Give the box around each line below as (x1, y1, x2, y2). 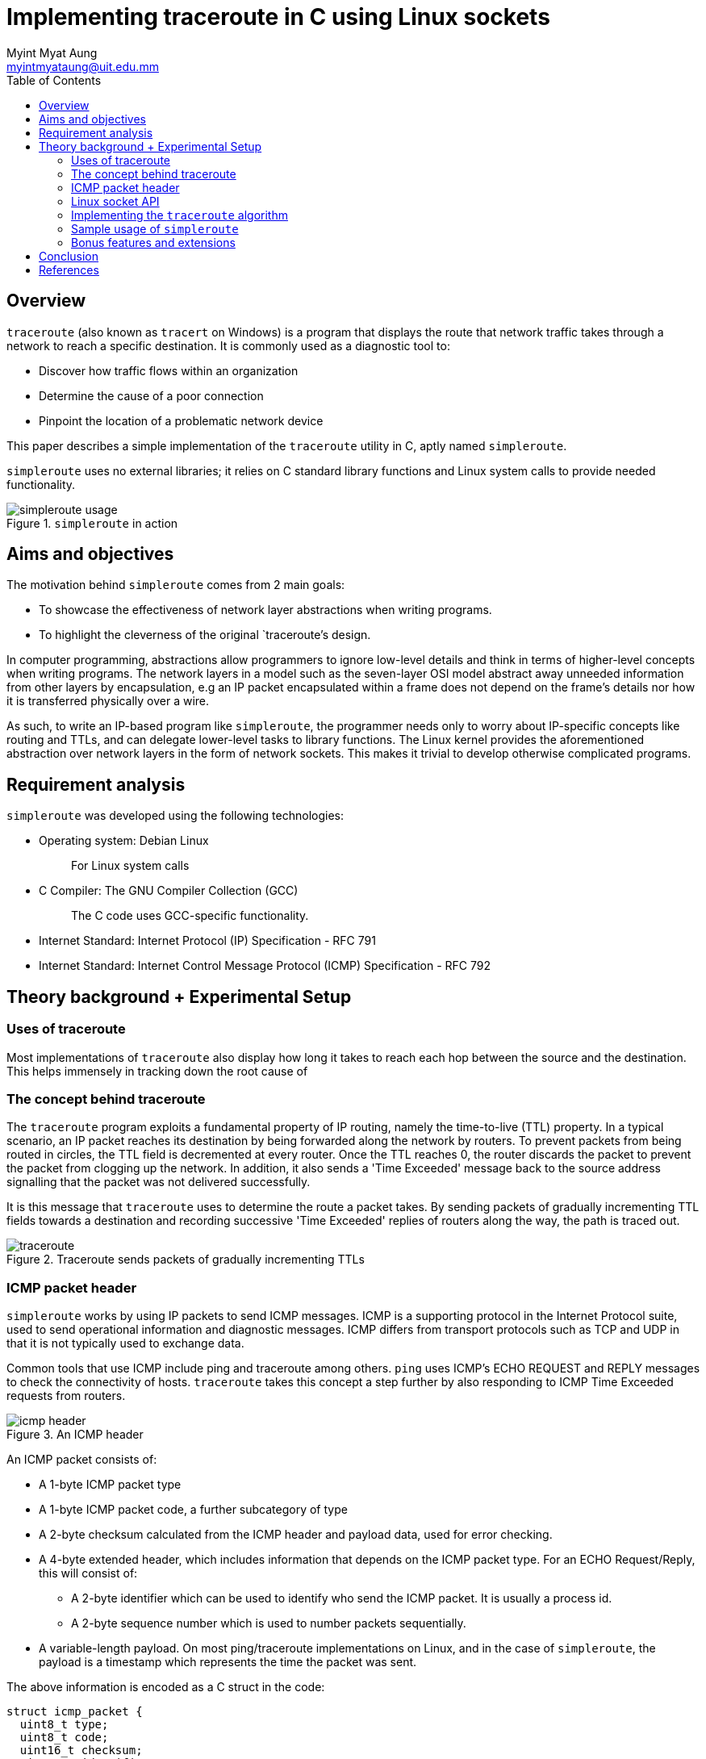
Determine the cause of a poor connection (39, 388, 264, 403)
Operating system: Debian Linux (39, 834, 209, 848)
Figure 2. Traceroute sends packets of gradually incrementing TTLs (6, 1252, 365, 1267)
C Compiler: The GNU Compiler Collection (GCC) (39, 884, 299, 898)
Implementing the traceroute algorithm (71, 207, 288, 222)
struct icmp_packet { (6, 1705, 143, 1718)
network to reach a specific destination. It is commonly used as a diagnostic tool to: (6, 338, 450, 353)
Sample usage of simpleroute (71, 221, 239, 236)
